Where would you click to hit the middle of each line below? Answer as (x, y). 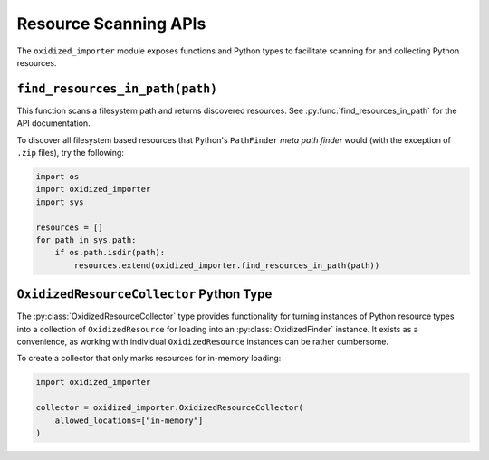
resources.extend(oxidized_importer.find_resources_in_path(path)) (227, 265)
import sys (60, 202)
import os (58, 177)
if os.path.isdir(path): (110, 253)
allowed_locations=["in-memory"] (129, 420)
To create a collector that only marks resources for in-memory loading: (149, 359)
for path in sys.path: (86, 240)
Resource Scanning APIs (111, 24)
